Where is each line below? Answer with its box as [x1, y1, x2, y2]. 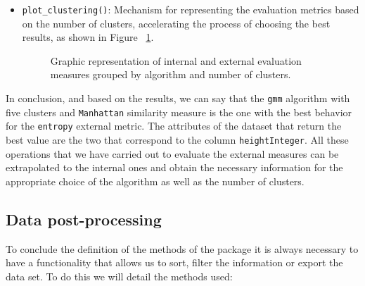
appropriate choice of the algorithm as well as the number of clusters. [6, 173, 305, 188]
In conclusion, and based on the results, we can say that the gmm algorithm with [6, 91, 350, 106]
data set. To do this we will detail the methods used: [6, 268, 233, 283]
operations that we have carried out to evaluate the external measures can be [6, 146, 339, 161]
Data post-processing [6, 208, 162, 230]
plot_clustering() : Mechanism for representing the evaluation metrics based [22, 2, 359, 16]
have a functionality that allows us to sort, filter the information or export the [6, 255, 343, 270]
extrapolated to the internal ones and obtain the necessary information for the [6, 160, 343, 175]
